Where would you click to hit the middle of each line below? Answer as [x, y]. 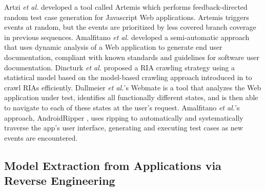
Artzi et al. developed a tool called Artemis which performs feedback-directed [126, 7]
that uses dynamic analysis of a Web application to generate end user [113, 47]
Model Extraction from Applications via [113, 165]
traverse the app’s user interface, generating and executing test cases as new [124, 128]
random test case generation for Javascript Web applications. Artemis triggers [127, 17]
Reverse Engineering [60, 180]
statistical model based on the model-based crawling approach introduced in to [128, 77]
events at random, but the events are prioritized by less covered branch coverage [130, 27]
